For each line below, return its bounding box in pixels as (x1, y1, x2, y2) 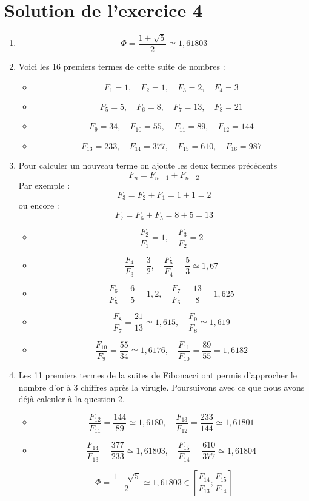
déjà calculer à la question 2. (18, 392, 125, 405)
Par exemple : (18, 179, 70, 192)
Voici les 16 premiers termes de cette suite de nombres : (18, 59, 225, 72)
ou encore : (18, 199, 59, 212)
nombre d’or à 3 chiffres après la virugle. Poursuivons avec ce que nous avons (18, 380, 305, 393)
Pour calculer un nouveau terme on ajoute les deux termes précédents (18, 159, 277, 172)
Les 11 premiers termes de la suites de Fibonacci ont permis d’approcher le (18, 369, 297, 382)
